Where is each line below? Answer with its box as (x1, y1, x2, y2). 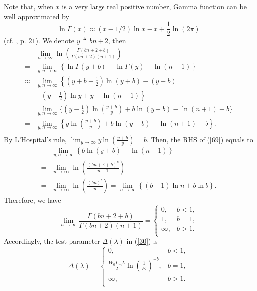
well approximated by (4, 11, 69, 21)
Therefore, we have (4, 195, 61, 205)
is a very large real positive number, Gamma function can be (62, 1, 247, 11)
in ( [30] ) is (126, 236, 158, 246)
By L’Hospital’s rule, (4, 134, 67, 144)
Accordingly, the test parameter (4, 236, 100, 246)
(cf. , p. (4, 35, 26, 46)
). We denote (35, 35, 74, 46)
